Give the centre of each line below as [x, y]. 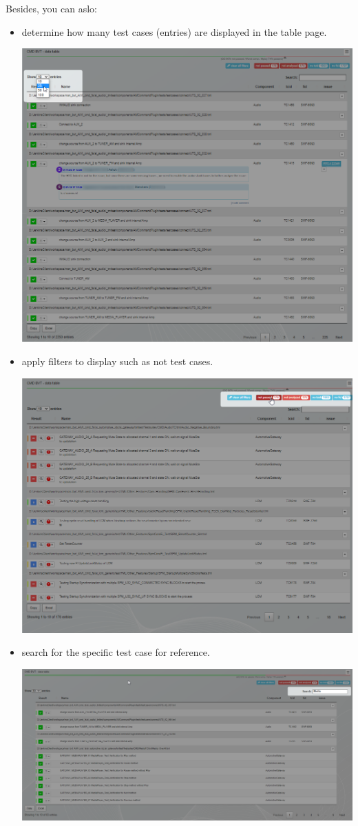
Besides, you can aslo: [52, 8]
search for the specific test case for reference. [116, 652]
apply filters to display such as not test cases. [117, 361]
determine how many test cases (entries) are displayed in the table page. [174, 31]
